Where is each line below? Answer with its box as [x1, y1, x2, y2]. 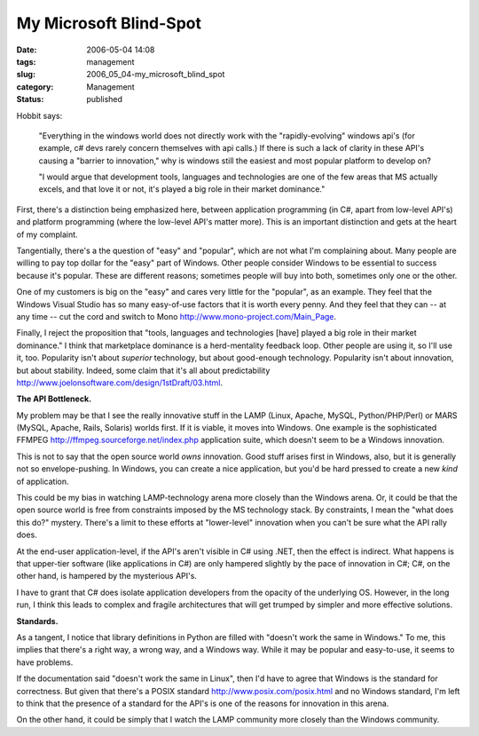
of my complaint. [16, 229, 79, 240]
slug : [16, 69, 35, 80]
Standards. [16, 615, 59, 626]
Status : [16, 94, 44, 105]
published [86, 94, 123, 105]
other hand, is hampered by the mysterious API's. [16, 571, 197, 582]
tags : [16, 56, 36, 67]
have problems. [16, 657, 74, 668]
